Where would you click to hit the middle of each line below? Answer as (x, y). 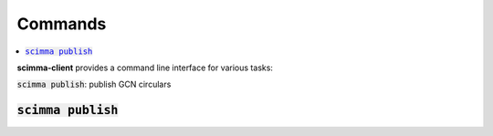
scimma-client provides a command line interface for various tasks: (145, 68)
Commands (62, 24)
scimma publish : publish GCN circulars (94, 84)
